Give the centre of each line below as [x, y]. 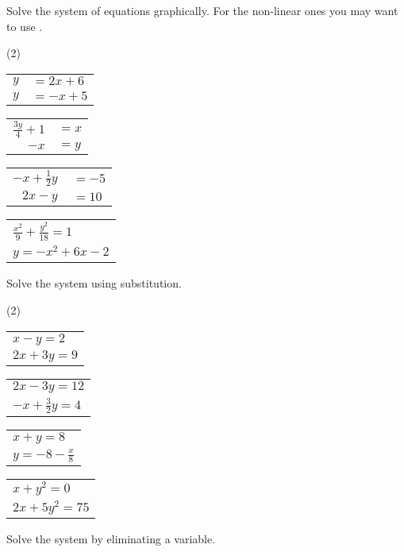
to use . [25, 26]
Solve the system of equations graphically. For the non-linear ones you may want [202, 10]
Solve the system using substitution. [94, 283]
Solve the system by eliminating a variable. [111, 538]
